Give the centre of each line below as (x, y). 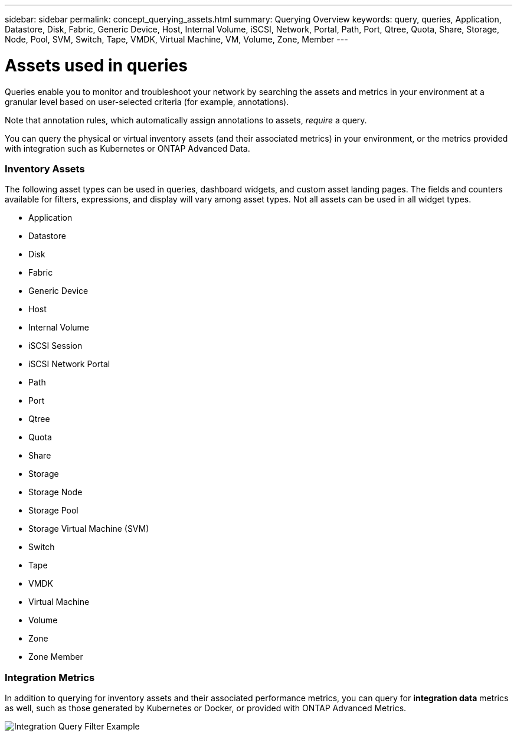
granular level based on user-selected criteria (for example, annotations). (147, 102)
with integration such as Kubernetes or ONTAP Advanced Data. (127, 148)
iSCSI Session (55, 346)
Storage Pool (53, 511)
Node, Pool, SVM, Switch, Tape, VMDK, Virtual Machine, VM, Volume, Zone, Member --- (176, 39)
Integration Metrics (50, 677)
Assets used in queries (96, 65)
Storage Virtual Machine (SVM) (89, 529)
